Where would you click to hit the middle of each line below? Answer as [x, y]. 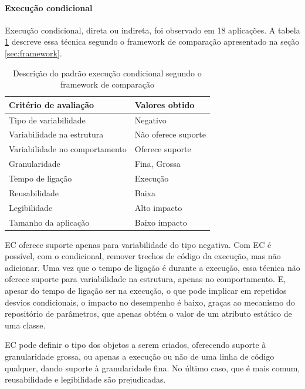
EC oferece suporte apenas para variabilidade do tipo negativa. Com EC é [138, 244]
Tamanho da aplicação [49, 222]
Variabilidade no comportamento [68, 149]
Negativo [150, 120]
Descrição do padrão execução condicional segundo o [107, 73]
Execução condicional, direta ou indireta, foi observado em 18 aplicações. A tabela [152, 30]
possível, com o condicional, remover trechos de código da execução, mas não [143, 256]
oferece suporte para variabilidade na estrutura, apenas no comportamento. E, [145, 279]
